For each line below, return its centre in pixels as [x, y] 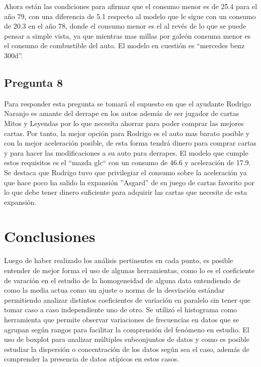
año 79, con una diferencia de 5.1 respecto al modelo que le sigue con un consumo [130, 16]
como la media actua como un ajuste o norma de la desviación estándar [114, 290]
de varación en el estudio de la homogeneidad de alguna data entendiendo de [122, 280]
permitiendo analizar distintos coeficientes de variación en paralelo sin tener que [127, 299]
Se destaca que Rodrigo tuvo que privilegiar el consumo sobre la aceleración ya [125, 172]
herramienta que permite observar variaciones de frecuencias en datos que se [121, 319]
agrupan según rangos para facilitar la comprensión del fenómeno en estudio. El [127, 329]
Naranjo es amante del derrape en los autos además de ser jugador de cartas [121, 113]
